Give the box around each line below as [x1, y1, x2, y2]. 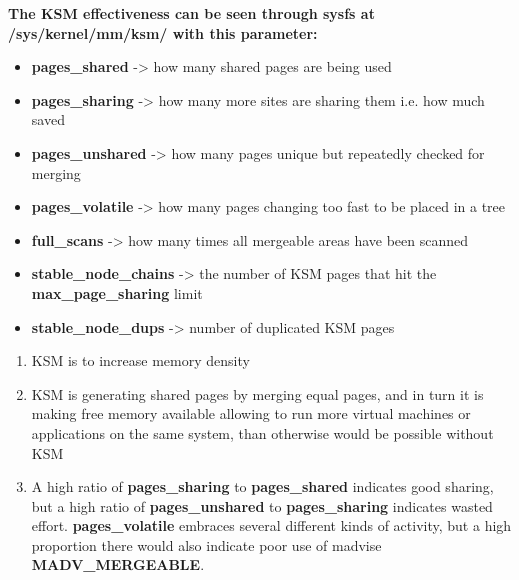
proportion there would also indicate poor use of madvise [31, 534, 382, 555]
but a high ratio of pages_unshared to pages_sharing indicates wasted [31, 495, 493, 516]
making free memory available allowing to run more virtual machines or [31, 403, 471, 424]
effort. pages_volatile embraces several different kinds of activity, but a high [31, 515, 512, 536]
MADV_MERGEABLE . [31, 554, 205, 575]
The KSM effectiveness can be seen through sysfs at [8, 3, 375, 23]
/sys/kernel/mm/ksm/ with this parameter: [8, 22, 318, 43]
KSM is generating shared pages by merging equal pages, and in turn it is [31, 383, 484, 404]
